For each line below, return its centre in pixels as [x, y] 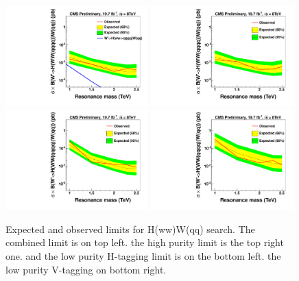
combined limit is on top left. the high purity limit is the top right [145, 242]
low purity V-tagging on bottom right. [86, 269]
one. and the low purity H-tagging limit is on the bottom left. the [143, 256]
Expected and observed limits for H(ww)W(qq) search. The [130, 229]
